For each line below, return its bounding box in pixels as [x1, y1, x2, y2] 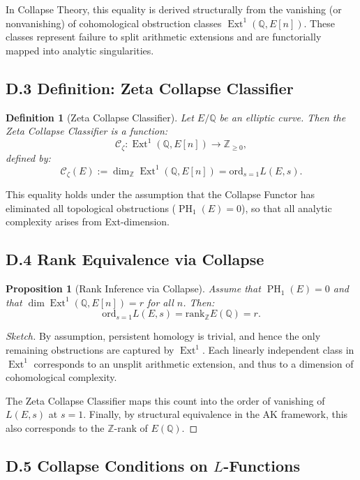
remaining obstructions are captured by [6, 343, 174, 357]
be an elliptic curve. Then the [219, 110, 346, 124]
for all [147, 294, 174, 309]
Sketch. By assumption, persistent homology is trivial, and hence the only [6, 329, 321, 343]
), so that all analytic [241, 200, 332, 215]
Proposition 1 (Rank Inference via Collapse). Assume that [6, 281, 261, 296]
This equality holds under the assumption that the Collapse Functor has [6, 187, 315, 202]
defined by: [6, 150, 51, 165]
